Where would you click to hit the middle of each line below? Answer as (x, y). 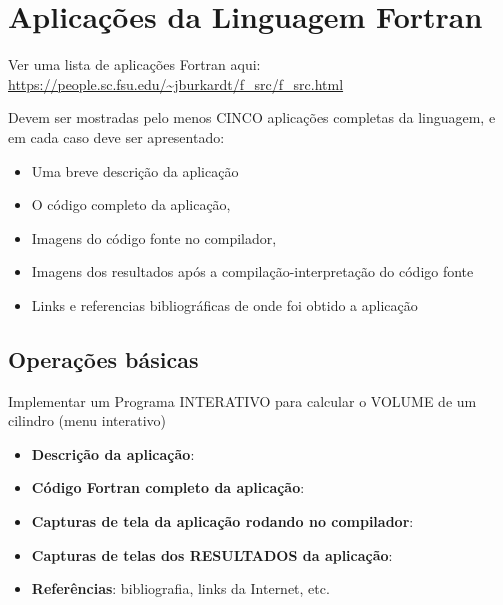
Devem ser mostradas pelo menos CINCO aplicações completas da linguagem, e (252, 117)
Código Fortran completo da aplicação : (168, 487)
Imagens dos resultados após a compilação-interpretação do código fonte (252, 271)
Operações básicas (103, 358)
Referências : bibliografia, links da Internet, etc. (180, 588)
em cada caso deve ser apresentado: (116, 136)
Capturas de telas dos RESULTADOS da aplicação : (212, 554)
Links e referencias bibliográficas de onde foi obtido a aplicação (224, 304)
